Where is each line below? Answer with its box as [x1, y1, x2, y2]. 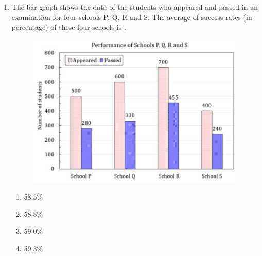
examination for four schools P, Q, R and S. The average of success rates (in [11, 11, 252, 22]
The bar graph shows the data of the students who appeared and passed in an [11, 2, 258, 12]
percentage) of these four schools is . [11, 22, 126, 32]
